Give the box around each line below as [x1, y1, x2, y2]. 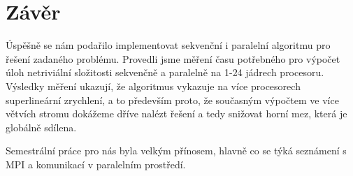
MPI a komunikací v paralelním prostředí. [6, 156, 186, 171]
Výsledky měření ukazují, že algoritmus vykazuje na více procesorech [6, 78, 301, 93]
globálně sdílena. [6, 119, 77, 134]
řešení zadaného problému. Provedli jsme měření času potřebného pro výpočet [6, 51, 340, 66]
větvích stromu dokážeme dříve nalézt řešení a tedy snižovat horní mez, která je [6, 106, 347, 121]
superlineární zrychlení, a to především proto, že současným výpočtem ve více [6, 92, 339, 107]
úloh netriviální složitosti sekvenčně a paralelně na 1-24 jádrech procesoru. [6, 65, 324, 80]
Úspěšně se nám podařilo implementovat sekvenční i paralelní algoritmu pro [6, 38, 331, 52]
